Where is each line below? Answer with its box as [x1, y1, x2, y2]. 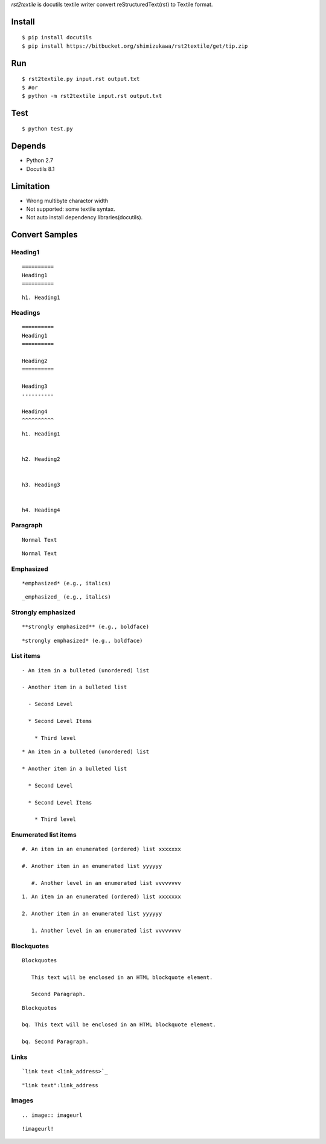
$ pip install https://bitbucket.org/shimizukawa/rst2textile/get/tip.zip [22, 42, 248, 50]
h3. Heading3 [22, 481, 60, 488]
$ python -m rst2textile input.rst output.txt [22, 92, 162, 99]
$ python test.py [22, 126, 73, 132]
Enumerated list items [11, 831, 77, 839]
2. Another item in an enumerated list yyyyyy [22, 910, 162, 917]
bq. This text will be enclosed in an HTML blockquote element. [22, 1021, 217, 1028]
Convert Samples [11, 230, 78, 240]
